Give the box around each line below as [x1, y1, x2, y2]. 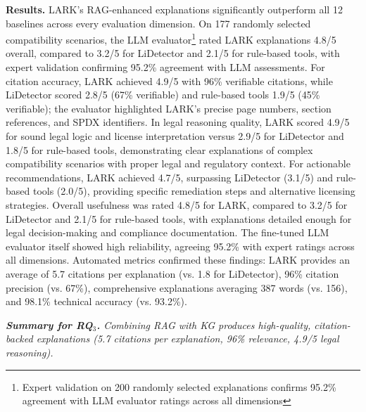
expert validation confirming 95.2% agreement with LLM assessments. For [6, 60, 325, 75]
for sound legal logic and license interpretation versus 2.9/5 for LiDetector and [6, 129, 344, 143]
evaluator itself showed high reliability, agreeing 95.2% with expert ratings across [6, 238, 355, 253]
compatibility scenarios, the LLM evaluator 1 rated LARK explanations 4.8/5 [6, 30, 336, 46]
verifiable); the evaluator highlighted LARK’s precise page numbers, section [6, 101, 332, 115]
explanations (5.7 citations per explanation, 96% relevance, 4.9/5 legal [36, 331, 339, 346]
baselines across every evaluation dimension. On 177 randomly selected [6, 15, 311, 30]
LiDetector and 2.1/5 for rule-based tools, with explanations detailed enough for [6, 211, 352, 226]
